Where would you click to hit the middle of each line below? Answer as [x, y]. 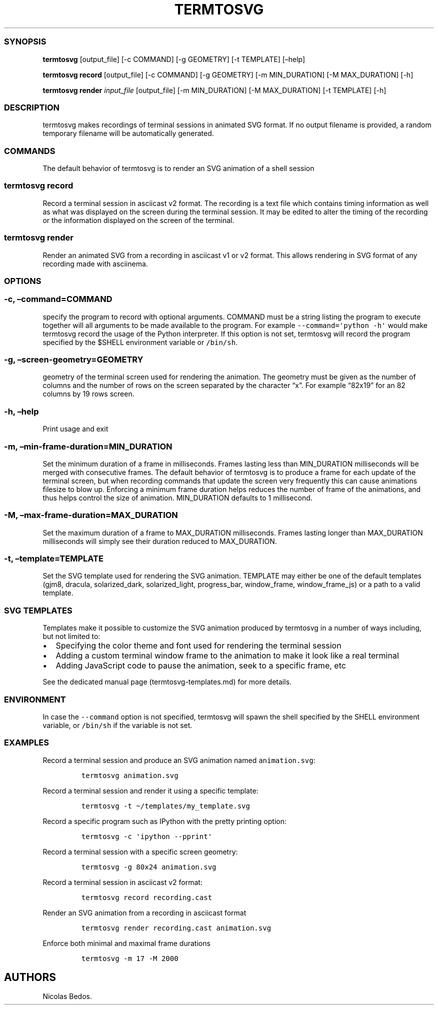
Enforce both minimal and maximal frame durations [126, 943]
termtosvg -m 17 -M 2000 [130, 958]
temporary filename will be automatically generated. [128, 133]
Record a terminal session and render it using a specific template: [150, 790]
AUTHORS [30, 977]
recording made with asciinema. [95, 263]
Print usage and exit [75, 429]
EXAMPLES [26, 743]
